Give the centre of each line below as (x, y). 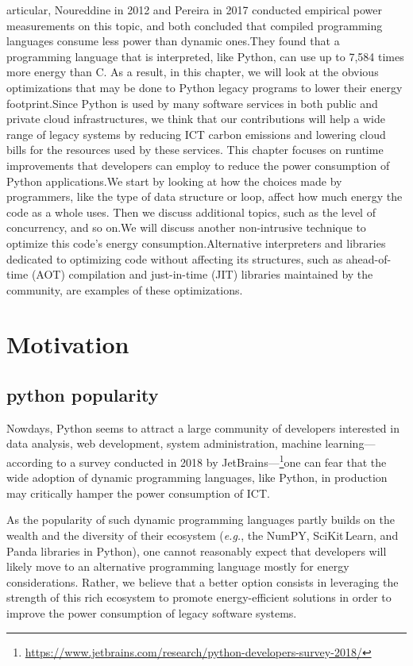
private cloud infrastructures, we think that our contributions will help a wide (196, 119)
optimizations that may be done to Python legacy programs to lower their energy (205, 87)
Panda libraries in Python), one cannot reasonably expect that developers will (197, 551)
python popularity (83, 395)
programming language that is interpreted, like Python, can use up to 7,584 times (205, 56)
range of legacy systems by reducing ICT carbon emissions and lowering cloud (196, 134)
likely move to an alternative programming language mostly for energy (178, 566)
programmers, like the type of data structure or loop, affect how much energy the (205, 196)
